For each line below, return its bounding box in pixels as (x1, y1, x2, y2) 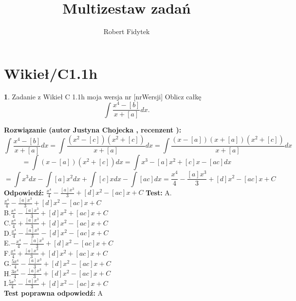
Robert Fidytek (103, 26, 150, 37)
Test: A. (146, 187, 172, 197)
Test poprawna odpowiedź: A (4, 288, 103, 298)
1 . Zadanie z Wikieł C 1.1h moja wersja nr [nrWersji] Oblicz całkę (4, 91, 202, 101)
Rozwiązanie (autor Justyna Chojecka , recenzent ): (4, 125, 182, 135)
